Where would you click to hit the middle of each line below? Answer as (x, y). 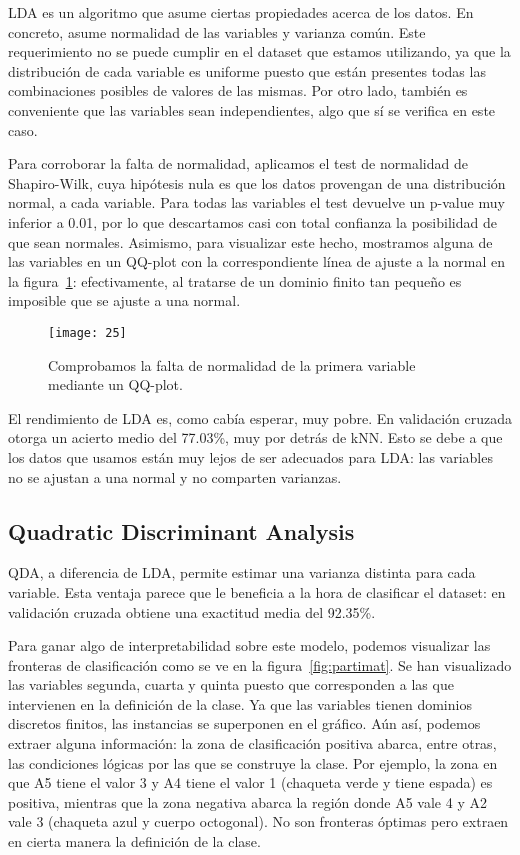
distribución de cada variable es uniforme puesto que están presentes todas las (247, 70)
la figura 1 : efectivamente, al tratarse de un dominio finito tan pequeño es (235, 280)
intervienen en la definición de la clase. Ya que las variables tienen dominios (240, 703)
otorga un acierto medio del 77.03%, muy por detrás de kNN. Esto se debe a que (255, 437)
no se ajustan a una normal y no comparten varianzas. (175, 476)
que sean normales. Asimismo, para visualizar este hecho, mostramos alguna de (250, 241)
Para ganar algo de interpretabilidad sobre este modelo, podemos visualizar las (249, 645)
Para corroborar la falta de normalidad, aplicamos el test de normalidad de (238, 163)
